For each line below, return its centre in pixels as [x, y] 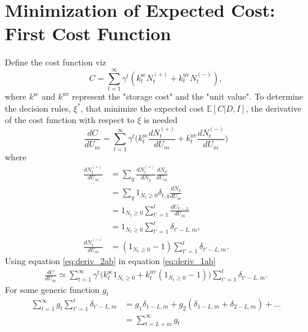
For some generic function [52, 289]
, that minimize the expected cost [142, 108]
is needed [161, 120]
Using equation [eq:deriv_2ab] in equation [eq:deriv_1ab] [110, 261]
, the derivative [273, 108]
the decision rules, [38, 108]
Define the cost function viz [56, 62]
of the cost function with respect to [70, 120]
